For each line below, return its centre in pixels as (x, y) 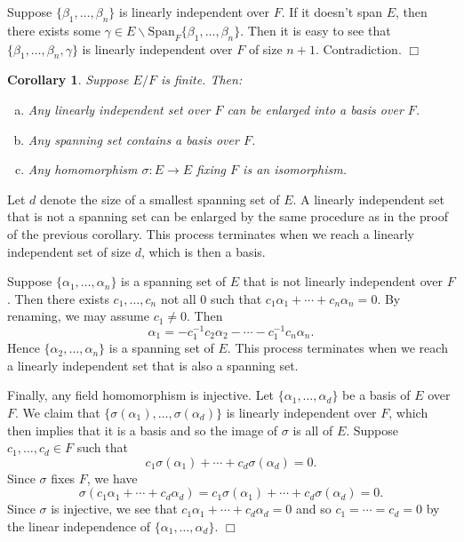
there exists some (54, 30)
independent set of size (69, 251)
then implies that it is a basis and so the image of (143, 430)
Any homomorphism (83, 169)
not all (178, 298)
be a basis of (376, 395)
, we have (112, 478)
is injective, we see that (114, 509)
